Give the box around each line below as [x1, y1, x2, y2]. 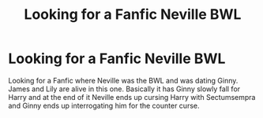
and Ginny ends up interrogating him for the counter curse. [8, 101, 200, 110]
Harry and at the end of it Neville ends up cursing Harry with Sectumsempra [8, 92, 256, 101]
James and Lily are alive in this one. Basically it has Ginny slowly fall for [8, 84, 241, 94]
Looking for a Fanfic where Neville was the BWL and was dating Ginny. [8, 76, 239, 85]
